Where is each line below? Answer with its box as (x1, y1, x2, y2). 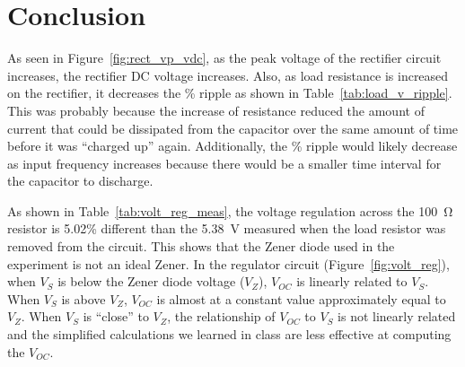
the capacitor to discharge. (7, 171, 154, 190)
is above (61, 289, 106, 308)
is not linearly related (338, 307, 456, 326)
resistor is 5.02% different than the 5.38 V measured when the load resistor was (7, 219, 446, 238)
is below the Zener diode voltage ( (57, 272, 245, 291)
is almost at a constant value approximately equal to (156, 289, 446, 308)
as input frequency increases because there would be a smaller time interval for (7, 153, 442, 172)
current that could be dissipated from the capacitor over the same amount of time (7, 118, 459, 137)
